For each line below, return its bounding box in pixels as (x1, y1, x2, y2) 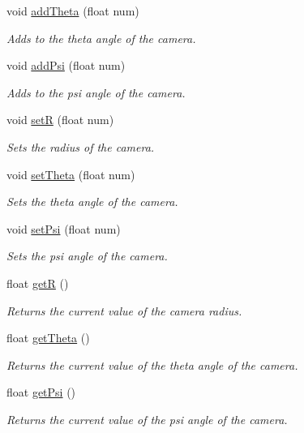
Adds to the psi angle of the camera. (6, 84, 186, 101)
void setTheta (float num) (6, 165, 135, 182)
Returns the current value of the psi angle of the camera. (6, 410, 288, 427)
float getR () (6, 274, 69, 291)
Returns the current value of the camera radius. (6, 302, 242, 319)
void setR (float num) (6, 111, 114, 128)
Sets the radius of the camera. (6, 138, 155, 155)
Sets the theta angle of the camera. (6, 193, 178, 210)
